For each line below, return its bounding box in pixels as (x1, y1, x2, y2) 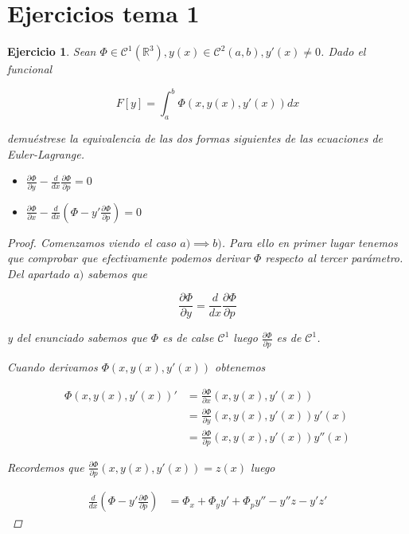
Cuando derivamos (7, 358, 98, 375)
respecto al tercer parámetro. (265, 249, 403, 266)
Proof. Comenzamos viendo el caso (7, 234, 177, 250)
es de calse (162, 329, 214, 346)
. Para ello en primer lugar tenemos (221, 234, 398, 250)
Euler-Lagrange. (7, 145, 85, 162)
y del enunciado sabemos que (7, 329, 147, 346)
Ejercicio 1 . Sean (7, 43, 96, 60)
